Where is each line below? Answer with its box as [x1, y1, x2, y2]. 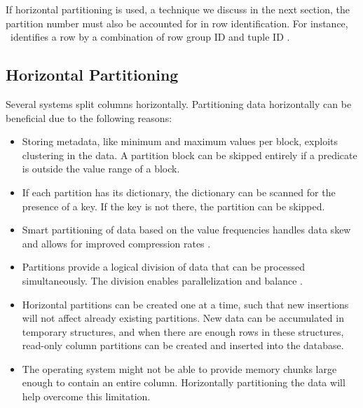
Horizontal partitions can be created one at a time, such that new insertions [22, 297, 349, 311]
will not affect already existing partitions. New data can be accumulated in [22, 311, 344, 325]
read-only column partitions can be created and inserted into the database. [22, 338, 344, 353]
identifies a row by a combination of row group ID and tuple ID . [10, 29, 290, 44]
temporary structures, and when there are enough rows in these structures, [22, 324, 344, 339]
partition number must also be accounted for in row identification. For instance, [6, 15, 348, 30]
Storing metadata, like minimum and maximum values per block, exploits [22, 134, 338, 149]
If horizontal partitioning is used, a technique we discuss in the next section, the [6, 2, 350, 16]
